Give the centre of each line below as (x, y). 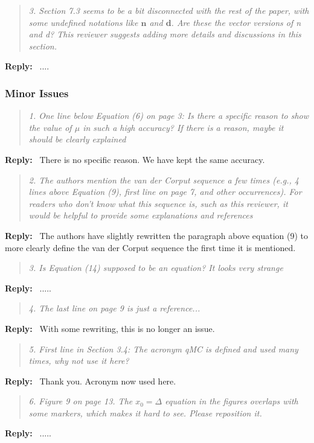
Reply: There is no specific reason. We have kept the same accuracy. (135, 159)
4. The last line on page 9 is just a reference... (114, 308)
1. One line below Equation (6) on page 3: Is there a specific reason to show (169, 116)
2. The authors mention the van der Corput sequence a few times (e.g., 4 (164, 180)
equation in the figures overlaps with (232, 401)
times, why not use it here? (79, 361)
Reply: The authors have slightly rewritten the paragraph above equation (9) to (156, 235)
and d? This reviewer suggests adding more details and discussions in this (165, 34)
